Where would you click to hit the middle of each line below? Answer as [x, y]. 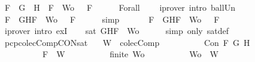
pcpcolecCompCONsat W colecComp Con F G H [127, 42]
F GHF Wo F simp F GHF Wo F [112, 19]
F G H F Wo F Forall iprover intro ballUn [120, 7]
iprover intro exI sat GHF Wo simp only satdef [116, 31]
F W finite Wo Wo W [130, 54]
